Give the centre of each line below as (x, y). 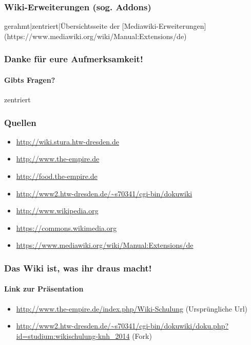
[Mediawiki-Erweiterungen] (164, 26)
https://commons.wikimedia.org (66, 228)
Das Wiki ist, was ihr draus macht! (78, 268)
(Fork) (142, 335)
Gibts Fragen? (30, 79)
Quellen (20, 122)
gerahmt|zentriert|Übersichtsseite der (62, 26)
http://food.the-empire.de (57, 176)
